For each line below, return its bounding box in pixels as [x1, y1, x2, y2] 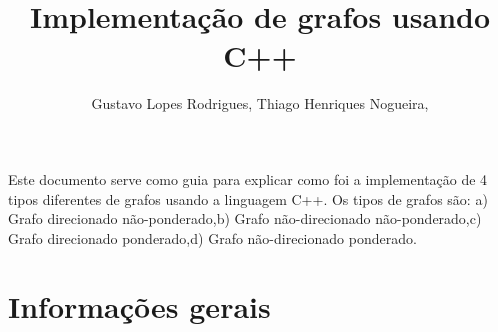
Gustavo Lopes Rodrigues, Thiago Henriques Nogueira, [91, 93, 429, 114]
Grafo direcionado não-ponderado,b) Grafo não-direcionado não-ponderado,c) [8, 208, 482, 229]
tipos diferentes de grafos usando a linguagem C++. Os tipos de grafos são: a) [8, 188, 488, 209]
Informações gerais [8, 286, 271, 327]
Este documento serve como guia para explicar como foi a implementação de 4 [8, 168, 488, 189]
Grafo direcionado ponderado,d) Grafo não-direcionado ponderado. [8, 227, 417, 248]
